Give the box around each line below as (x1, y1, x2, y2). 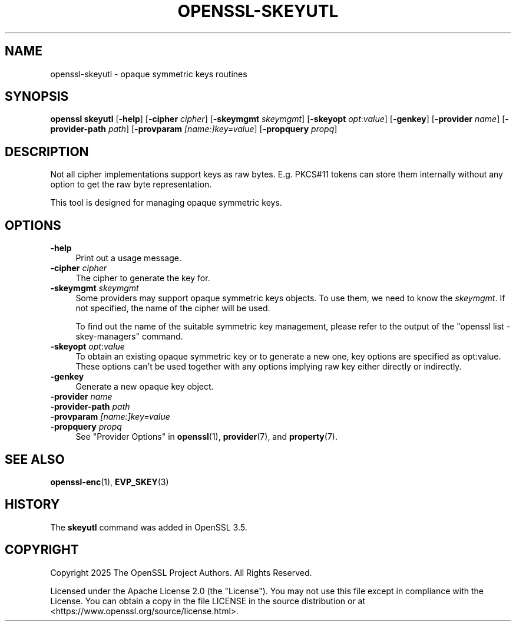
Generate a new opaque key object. (75, 381, 214, 392)
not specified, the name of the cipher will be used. (75, 303, 270, 314)
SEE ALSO (5, 452, 65, 467)
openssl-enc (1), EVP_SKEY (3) (50, 476, 169, 487)
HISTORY (5, 497, 60, 512)
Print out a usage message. (75, 253, 181, 263)
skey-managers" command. (75, 331, 183, 342)
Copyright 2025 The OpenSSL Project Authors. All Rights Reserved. (50, 567, 312, 578)
